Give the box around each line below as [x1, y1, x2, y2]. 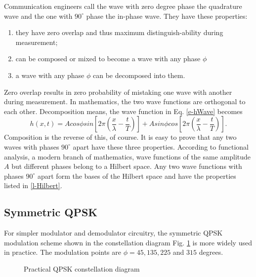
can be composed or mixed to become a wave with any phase [15, 53, 201, 64]
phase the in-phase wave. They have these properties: [86, 10, 248, 21]
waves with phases [4, 141, 59, 152]
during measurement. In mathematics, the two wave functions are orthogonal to [4, 96, 246, 107]
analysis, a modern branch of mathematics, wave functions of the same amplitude [4, 151, 251, 161]
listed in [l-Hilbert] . [4, 180, 62, 191]
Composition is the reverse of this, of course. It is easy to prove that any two [4, 132, 237, 142]
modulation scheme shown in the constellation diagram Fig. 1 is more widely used [4, 237, 252, 247]
